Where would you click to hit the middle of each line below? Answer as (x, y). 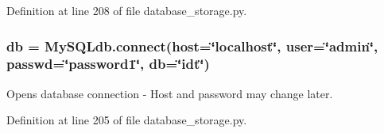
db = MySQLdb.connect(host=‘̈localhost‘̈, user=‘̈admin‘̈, (192, 46)
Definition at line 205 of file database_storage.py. (127, 120)
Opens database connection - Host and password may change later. (170, 93)
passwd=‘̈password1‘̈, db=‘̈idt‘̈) (108, 64)
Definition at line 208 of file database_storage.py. (127, 10)
